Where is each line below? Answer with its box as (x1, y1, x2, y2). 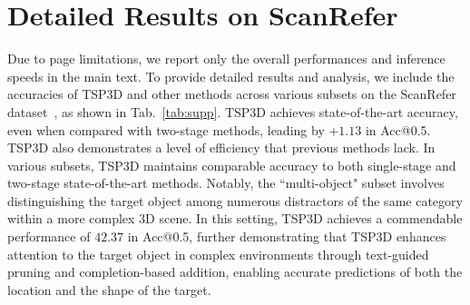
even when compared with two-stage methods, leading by (7, 120, 325, 139)
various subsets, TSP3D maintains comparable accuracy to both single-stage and (7, 155, 456, 174)
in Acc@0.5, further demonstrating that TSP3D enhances (127, 227, 446, 246)
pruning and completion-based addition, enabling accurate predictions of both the (7, 262, 463, 281)
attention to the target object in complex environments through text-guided (7, 244, 429, 263)
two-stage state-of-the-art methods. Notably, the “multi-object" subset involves (7, 173, 445, 192)
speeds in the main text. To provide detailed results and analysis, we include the (7, 66, 455, 85)
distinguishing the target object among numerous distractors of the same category (7, 191, 463, 210)
